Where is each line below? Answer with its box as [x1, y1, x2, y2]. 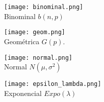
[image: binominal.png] [4, 4, 83, 11]
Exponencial [4, 87, 42, 98]
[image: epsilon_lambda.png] [4, 80, 101, 88]
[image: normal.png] [4, 54, 73, 61]
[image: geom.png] [4, 29, 65, 36]
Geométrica [4, 36, 40, 46]
